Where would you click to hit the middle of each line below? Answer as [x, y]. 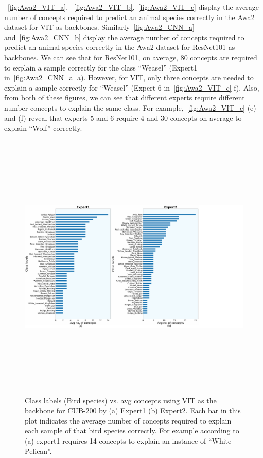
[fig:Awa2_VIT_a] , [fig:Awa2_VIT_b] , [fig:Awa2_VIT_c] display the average [133, 7]
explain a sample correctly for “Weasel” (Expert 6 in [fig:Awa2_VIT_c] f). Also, [132, 87]
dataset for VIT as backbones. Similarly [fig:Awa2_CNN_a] [99, 27]
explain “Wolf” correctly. [43, 128]
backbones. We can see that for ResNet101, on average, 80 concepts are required [131, 57]
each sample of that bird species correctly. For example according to [132, 430]
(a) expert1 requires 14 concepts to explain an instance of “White [128, 441]
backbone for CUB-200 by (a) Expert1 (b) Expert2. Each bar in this [133, 410]
